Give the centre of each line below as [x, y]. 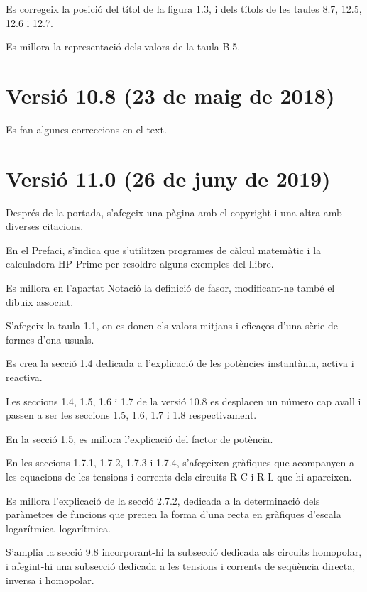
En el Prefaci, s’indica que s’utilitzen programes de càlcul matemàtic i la [164, 250]
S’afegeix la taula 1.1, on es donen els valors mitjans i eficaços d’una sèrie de [172, 325]
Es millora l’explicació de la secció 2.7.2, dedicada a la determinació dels [163, 500]
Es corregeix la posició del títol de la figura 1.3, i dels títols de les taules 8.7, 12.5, [184, 9]
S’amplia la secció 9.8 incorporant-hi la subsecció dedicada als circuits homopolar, [184, 552]
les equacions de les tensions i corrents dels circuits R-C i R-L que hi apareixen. [179, 476]
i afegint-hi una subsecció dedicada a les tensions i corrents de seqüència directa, [181, 565]
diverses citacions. [45, 226]
